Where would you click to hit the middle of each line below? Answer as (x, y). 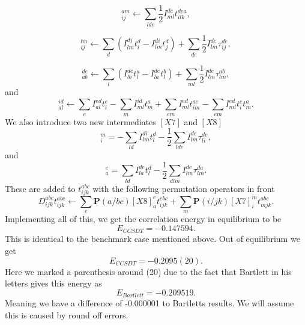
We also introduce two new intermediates (80, 121)
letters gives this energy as (53, 283)
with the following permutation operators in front (184, 188)
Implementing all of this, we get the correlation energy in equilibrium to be (143, 219)
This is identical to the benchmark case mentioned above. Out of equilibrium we (152, 239)
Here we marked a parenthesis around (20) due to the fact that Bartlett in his (148, 271)
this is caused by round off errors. (67, 314)
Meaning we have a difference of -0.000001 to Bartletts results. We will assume (149, 303)
